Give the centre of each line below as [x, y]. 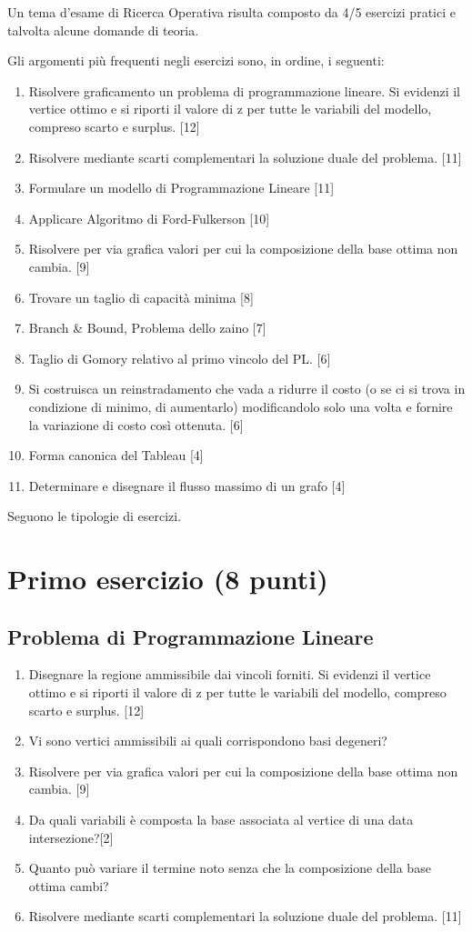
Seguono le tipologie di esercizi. [95, 516]
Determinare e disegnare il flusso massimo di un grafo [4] [187, 485]
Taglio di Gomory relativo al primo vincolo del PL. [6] [180, 358]
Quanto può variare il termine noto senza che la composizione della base [230, 868]
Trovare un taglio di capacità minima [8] [141, 297]
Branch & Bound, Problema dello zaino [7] [147, 328]
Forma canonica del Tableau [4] [116, 455]
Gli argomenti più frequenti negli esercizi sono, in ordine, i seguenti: [196, 60]
